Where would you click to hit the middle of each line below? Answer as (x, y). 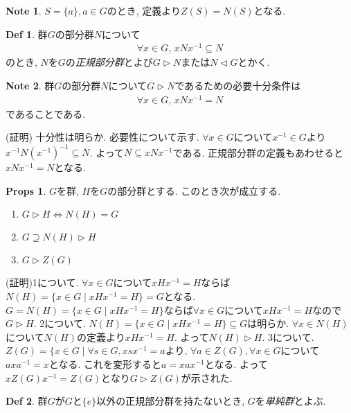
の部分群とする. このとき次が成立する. (194, 190)
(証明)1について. (42, 282)
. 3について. (288, 336)
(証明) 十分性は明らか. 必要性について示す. (102, 137)
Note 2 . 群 (30, 85)
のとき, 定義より (144, 10)
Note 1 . (24, 10)
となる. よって (236, 364)
